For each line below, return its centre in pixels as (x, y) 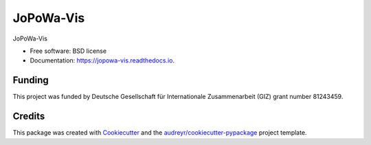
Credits (29, 116)
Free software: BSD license (68, 51)
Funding (31, 80)
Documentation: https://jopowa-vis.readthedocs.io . (102, 60)
